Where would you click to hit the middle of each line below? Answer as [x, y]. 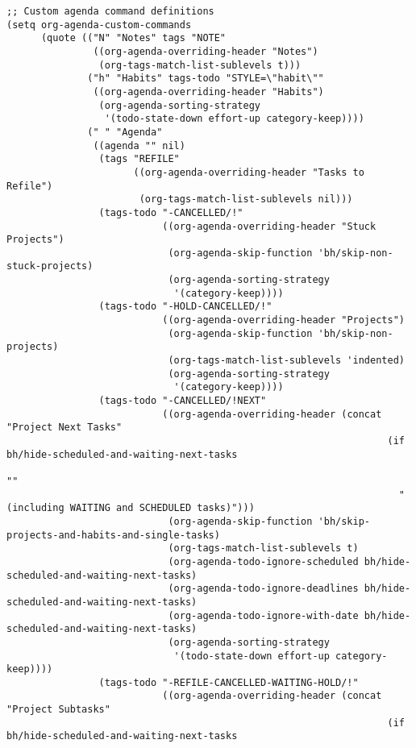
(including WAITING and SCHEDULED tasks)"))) [131, 508]
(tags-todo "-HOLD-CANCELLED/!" [185, 307]
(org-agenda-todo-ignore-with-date [263, 615]
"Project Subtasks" [58, 710]
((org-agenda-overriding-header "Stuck [269, 226]
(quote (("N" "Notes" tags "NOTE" [133, 38]
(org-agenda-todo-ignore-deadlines [263, 589]
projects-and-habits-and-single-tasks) [113, 535]
